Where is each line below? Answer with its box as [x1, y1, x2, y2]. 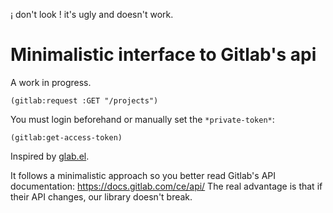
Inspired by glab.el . [10, 150, 90, 162]
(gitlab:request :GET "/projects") [10, 95, 159, 106]
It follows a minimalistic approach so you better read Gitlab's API [10, 169, 277, 181]
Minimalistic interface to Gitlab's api [10, 44, 317, 66]
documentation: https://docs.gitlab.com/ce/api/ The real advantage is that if [10, 180, 323, 192]
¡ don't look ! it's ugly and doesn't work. [10, 9, 174, 20]
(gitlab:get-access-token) [10, 132, 123, 143]
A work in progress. [10, 76, 92, 88]
